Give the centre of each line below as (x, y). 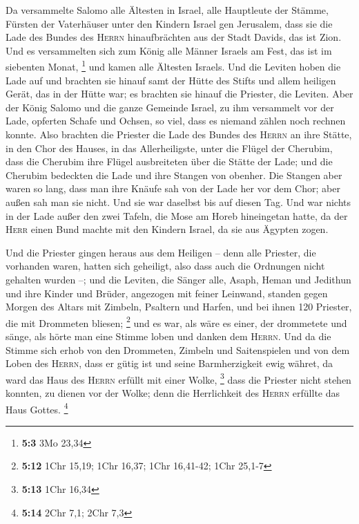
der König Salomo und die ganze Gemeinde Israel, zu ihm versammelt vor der (170, 107)
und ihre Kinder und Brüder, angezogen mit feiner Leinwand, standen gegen (167, 293)
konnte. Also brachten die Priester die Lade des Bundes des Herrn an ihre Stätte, (179, 134)
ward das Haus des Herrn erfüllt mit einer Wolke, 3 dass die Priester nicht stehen (178, 378)
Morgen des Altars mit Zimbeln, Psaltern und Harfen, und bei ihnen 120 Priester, (179, 307)
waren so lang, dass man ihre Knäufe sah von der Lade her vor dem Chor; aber (173, 188)
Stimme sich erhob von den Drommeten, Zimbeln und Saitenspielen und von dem (178, 349)
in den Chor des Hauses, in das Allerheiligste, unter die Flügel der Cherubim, (169, 148)
